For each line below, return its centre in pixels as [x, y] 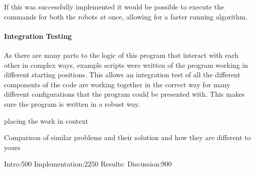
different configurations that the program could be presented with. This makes [124, 94]
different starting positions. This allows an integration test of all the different [122, 75]
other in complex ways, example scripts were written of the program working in [126, 65]
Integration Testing [38, 36]
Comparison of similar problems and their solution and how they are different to [127, 137]
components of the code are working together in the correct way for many [117, 84]
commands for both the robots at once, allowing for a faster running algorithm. [126, 16]
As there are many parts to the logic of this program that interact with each [121, 55]
